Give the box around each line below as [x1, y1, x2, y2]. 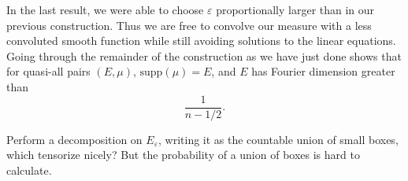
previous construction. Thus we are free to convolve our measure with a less [6, 17, 372, 33]
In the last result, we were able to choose [6, 2, 204, 17]
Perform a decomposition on [6, 131, 143, 147]
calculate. [6, 161, 52, 178]
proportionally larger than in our [216, 2, 375, 17]
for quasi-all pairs [6, 63, 91, 79]
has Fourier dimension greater [251, 63, 395, 79]
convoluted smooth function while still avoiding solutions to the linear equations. [6, 32, 396, 49]
